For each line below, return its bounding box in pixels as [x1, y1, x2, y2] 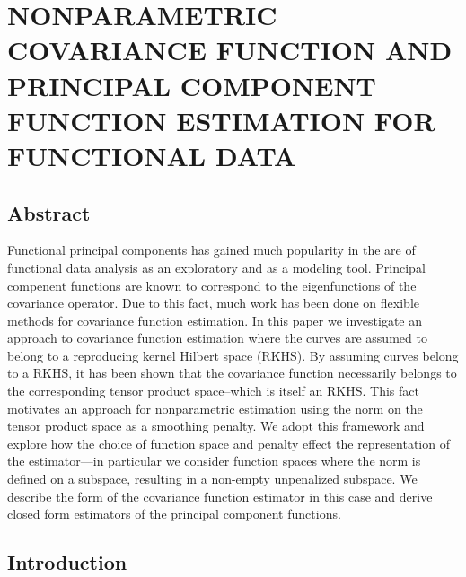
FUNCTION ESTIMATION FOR [7, 101, 435, 138]
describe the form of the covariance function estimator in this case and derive [7, 486, 433, 505]
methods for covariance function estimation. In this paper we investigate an [7, 310, 423, 329]
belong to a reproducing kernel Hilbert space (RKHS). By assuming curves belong [7, 345, 459, 364]
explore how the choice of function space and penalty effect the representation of [7, 433, 450, 452]
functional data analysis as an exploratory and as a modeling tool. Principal [7, 258, 426, 276]
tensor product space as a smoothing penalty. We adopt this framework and [7, 416, 425, 435]
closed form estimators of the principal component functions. [7, 504, 341, 523]
